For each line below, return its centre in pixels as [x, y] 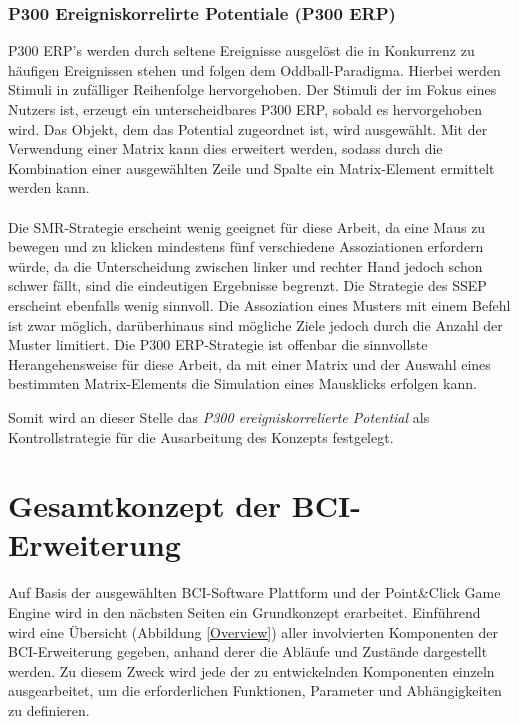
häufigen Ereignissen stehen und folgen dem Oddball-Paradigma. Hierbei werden [254, 69]
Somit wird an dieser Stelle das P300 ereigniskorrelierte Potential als [219, 416]
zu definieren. [49, 709]
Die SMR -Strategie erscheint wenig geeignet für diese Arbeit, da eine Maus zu [247, 226]
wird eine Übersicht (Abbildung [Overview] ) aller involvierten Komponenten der [253, 631]
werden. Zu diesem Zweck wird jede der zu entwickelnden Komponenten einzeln [251, 670]
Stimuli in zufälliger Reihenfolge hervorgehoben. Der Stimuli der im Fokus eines [252, 89]
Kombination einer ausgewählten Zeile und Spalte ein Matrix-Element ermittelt [251, 167]
